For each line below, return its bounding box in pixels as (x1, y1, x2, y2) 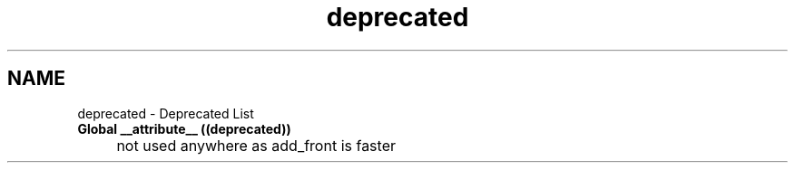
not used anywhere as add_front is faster (116, 136, 396, 155)
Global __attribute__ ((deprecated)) (77, 120, 291, 137)
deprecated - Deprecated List (77, 105, 254, 121)
